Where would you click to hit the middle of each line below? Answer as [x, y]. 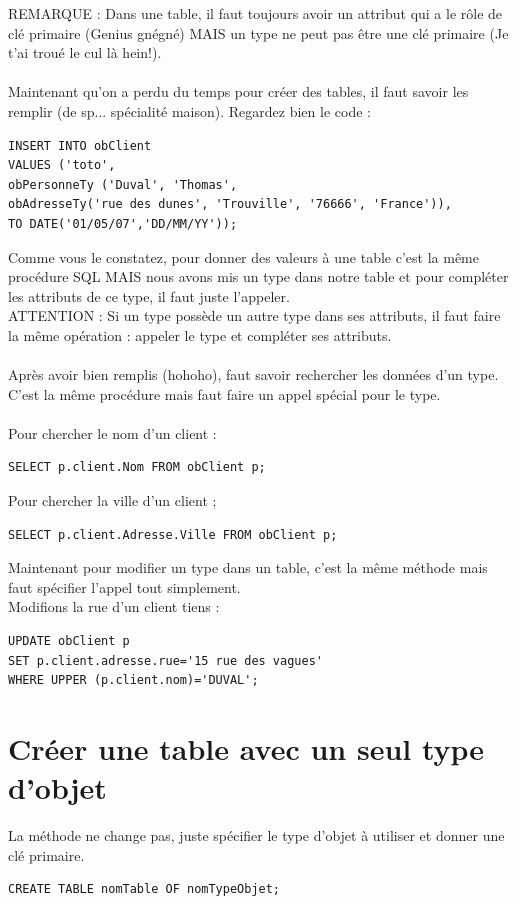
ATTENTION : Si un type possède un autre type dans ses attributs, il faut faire [254, 315]
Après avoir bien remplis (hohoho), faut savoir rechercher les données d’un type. [253, 374]
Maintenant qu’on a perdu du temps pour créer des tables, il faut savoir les [238, 91]
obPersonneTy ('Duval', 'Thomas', [123, 184]
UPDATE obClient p [69, 641]
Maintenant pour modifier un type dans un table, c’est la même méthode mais [248, 567]
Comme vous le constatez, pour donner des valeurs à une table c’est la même [243, 256]
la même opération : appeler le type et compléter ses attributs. [200, 334]
